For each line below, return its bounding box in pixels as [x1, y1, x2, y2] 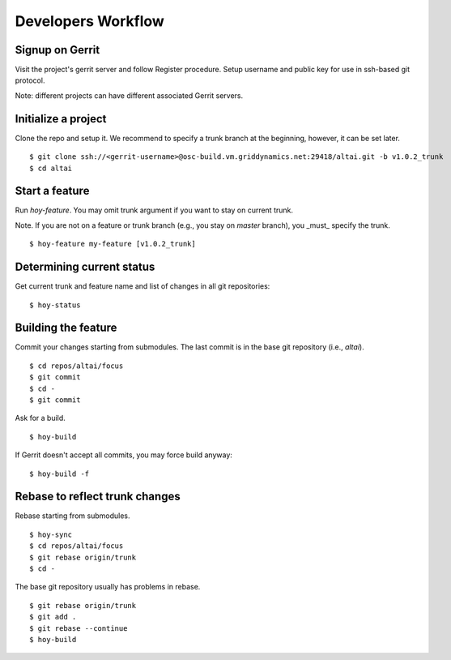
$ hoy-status [29, 300, 81, 310]
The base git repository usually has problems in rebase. [15, 582, 201, 592]
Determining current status [15, 260, 155, 274]
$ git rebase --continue [29, 624, 128, 632]
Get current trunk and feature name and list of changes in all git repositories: [15, 281, 270, 291]
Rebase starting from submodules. [15, 511, 130, 521]
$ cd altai [29, 163, 73, 173]
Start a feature [15, 184, 90, 198]
